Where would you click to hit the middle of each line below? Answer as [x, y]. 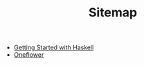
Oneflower [29, 55]
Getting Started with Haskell [54, 48]
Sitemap [113, 13]
